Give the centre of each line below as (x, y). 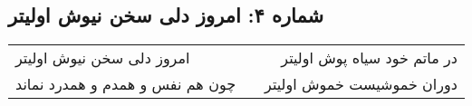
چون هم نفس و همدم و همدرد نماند (126, 84)
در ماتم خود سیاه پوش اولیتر (369, 58)
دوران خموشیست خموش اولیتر (361, 84)
